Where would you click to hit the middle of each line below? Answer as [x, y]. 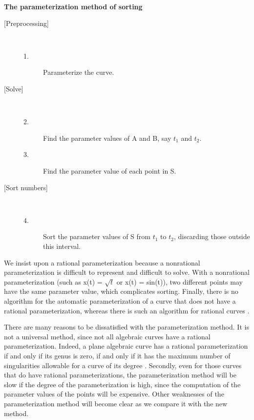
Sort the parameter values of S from [97, 236]
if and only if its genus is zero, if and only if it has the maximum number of [117, 356]
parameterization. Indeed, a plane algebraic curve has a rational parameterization [126, 346]
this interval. [62, 246]
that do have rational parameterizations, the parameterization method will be [120, 375]
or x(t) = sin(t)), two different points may [180, 281]
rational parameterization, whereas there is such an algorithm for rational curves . [127, 310]
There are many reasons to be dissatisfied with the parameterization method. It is [127, 327]
